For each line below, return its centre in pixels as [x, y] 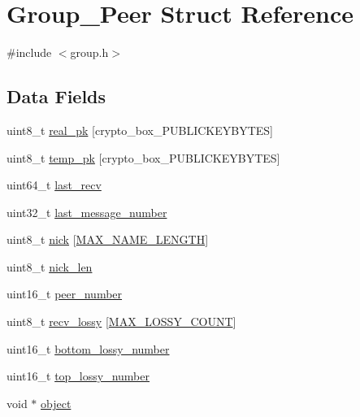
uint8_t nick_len [50, 266]
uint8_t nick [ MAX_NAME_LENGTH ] [108, 239]
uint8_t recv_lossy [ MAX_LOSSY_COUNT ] [121, 321]
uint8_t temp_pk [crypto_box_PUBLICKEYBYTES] [143, 157]
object [56, 403]
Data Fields [56, 96]
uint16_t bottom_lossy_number [88, 348]
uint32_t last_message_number [87, 212]
